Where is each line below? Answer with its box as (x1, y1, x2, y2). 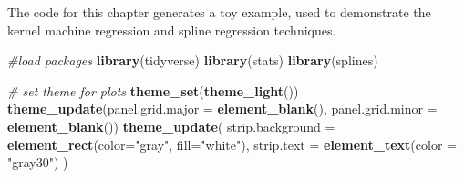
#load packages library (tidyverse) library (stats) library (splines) (7, 51, 378, 70)
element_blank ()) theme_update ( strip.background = (7, 116, 335, 135)
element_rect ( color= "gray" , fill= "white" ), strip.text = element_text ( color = (7, 134, 457, 153)
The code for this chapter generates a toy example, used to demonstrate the (7, 3, 431, 21)
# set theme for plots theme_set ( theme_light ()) (7, 81, 299, 100)
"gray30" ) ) (7, 153, 68, 172)
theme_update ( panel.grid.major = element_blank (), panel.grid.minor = (7, 99, 438, 118)
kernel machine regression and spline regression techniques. (7, 20, 336, 39)
